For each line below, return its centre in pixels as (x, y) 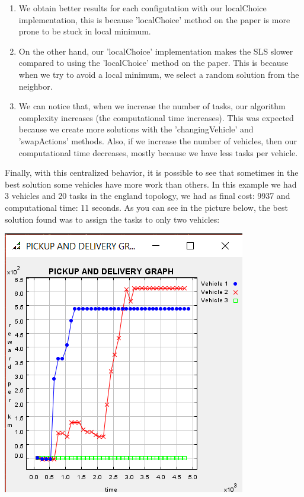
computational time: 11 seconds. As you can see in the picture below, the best (146, 207)
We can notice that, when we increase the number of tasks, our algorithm (152, 106)
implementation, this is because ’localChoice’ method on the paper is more (154, 19)
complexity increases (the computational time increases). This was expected (156, 117)
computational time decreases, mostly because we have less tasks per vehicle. (158, 152)
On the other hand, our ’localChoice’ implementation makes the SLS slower (156, 51)
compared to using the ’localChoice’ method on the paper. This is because (153, 63)
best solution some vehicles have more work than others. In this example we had (151, 184)
